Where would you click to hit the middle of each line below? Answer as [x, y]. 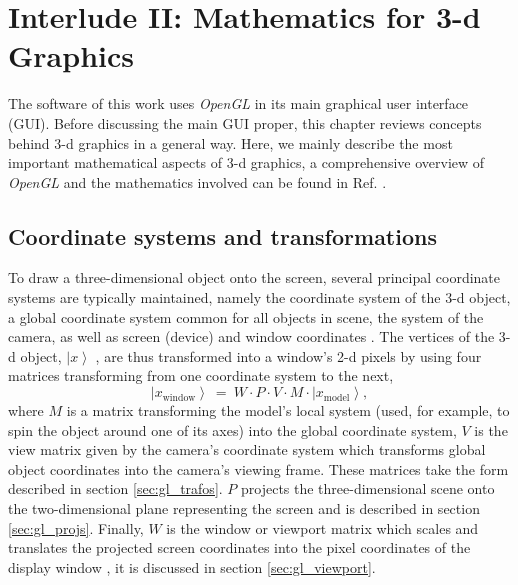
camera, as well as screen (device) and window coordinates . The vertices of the [251, 336]
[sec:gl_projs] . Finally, [76, 527]
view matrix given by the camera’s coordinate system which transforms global [247, 449]
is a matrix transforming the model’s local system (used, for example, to [288, 410]
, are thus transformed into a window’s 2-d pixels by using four [288, 355]
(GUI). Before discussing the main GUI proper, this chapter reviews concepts [245, 122]
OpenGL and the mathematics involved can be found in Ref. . [197, 181]
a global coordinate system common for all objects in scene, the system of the [246, 316]
